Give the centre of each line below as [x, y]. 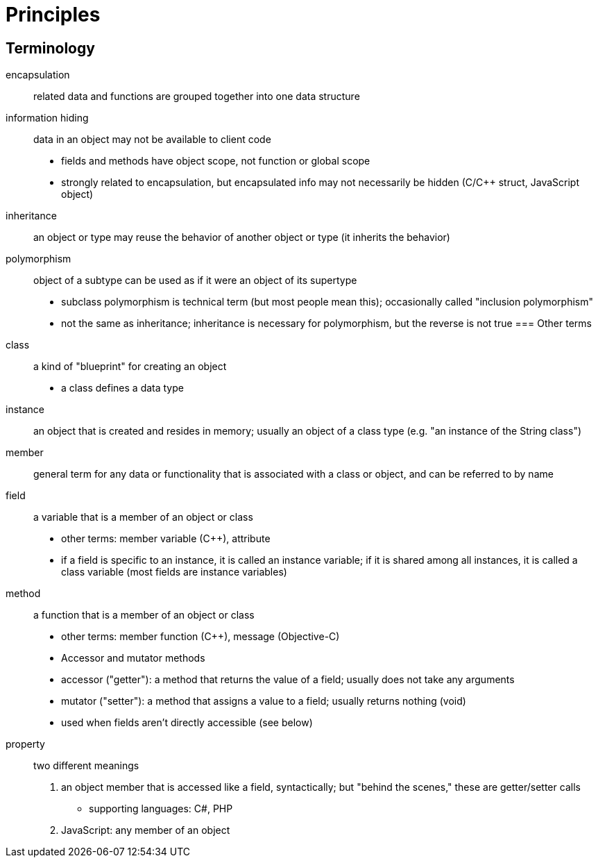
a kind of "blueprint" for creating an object [130, 367]
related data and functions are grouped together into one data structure [197, 97]
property [25, 744]
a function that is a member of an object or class [144, 615]
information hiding [47, 118]
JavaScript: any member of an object [146, 830]
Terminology [50, 48]
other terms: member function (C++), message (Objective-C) [200, 637]
